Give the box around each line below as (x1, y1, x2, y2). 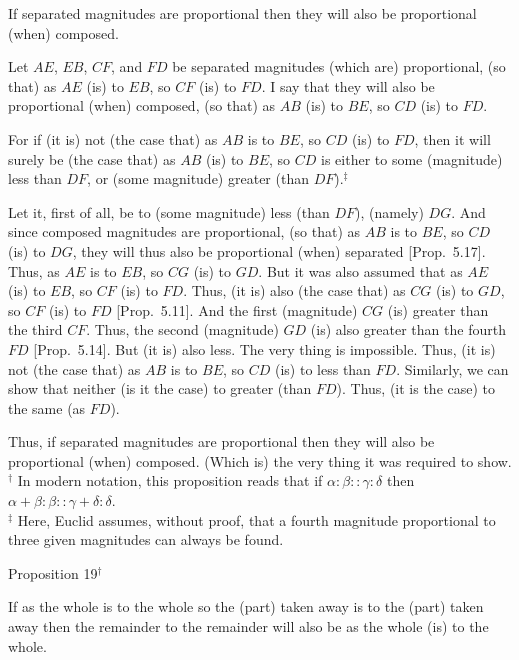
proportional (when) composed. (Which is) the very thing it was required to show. (8, 450, 512, 471)
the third (8, 319, 63, 340)
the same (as (8, 397, 86, 418)
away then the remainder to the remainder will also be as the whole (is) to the (8, 616, 489, 637)
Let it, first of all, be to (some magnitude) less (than (8, 201, 330, 222)
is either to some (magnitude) (321, 148, 503, 169)
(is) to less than (275, 358, 371, 379)
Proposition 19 (8, 562, 98, 583)
